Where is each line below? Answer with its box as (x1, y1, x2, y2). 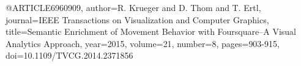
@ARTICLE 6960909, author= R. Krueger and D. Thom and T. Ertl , (6, 1, 261, 13)
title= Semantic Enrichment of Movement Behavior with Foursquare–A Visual (6, 25, 296, 38)
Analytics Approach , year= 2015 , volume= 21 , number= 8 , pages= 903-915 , (6, 37, 280, 50)
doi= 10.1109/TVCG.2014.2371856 (6, 49, 133, 62)
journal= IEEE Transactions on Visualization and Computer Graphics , (6, 13, 269, 26)
